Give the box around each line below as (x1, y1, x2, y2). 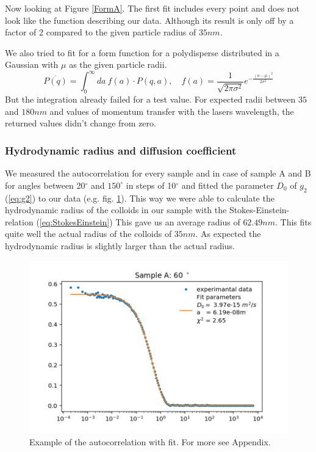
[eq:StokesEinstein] (39, 215, 110, 228)
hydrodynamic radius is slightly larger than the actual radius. (5, 239, 235, 252)
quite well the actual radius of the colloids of (5, 227, 172, 240)
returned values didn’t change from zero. (5, 117, 156, 129)
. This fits (275, 215, 312, 228)
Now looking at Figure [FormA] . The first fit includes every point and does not (5, 2, 300, 14)
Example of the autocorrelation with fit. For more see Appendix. (29, 435, 271, 448)
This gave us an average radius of (115, 215, 240, 228)
